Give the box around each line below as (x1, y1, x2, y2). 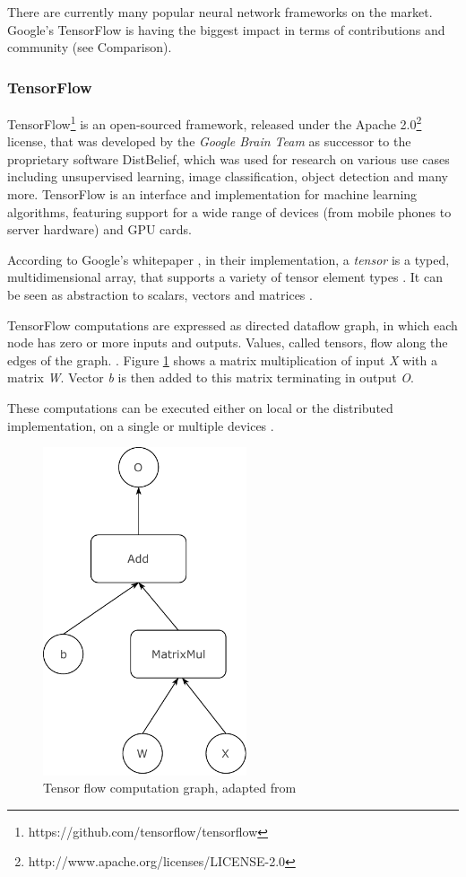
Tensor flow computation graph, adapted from (43, 778, 297, 797)
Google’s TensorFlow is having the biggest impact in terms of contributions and (7, 20, 445, 39)
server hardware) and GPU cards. (7, 220, 192, 239)
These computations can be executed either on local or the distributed (7, 398, 393, 417)
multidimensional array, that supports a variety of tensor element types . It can (7, 267, 443, 286)
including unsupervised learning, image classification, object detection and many (7, 167, 448, 186)
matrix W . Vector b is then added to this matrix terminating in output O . (7, 368, 414, 387)
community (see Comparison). (7, 38, 172, 57)
